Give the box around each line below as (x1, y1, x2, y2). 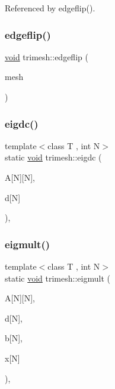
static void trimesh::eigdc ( (5, 151, 102, 163)
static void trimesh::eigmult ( (5, 271, 110, 284)
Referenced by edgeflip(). (5, 2, 95, 14)
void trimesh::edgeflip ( (5, 50, 88, 63)
